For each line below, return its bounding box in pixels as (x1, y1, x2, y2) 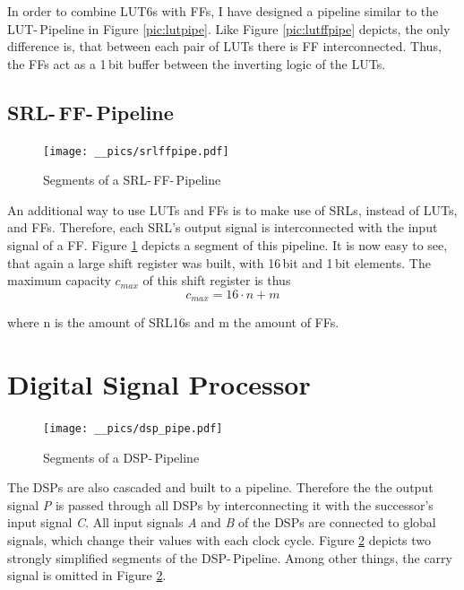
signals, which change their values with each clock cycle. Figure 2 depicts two (7, 531, 432, 549)
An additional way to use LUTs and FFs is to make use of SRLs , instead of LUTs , (7, 200, 458, 219)
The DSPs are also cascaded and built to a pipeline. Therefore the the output (7, 478, 434, 497)
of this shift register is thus (142, 271, 291, 290)
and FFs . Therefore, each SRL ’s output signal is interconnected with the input (7, 218, 438, 237)
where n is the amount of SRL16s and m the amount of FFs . (7, 313, 339, 332)
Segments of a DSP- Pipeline (43, 447, 200, 466)
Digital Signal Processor (7, 366, 311, 403)
